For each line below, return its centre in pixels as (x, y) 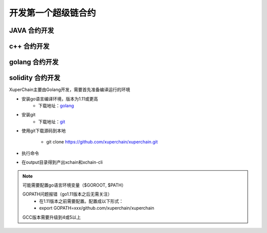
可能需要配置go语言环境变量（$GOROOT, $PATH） (74, 185)
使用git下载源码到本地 (44, 131)
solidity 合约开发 (35, 78)
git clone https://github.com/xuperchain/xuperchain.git (102, 142)
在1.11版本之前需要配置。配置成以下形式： (81, 201)
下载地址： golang (56, 105)
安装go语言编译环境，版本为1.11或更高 (60, 98)
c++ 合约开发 (29, 46)
